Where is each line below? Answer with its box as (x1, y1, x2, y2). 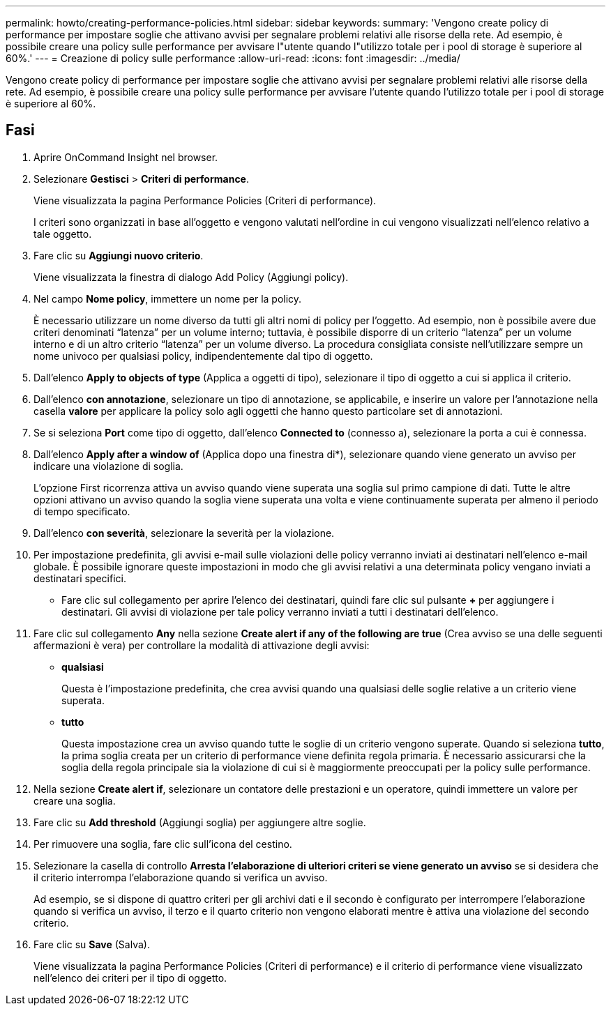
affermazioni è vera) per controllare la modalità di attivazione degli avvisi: (33, 639, 370, 651)
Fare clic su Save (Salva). (33, 938, 150, 950)
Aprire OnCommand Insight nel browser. (33, 151, 218, 163)
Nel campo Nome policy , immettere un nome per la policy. (33, 292, 302, 305)
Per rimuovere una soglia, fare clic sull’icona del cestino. (33, 837, 292, 850)
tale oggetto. (33, 227, 92, 240)
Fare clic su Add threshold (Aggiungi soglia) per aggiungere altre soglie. (33, 816, 366, 828)
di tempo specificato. (33, 505, 130, 517)
